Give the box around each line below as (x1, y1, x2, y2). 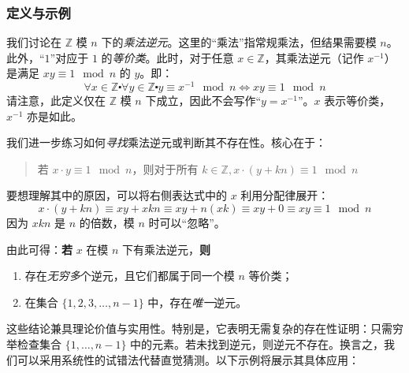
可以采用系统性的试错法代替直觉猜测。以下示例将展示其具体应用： (17, 351, 359, 367)
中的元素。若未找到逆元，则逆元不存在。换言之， (130, 336, 385, 352)
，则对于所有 (132, 160, 199, 177)
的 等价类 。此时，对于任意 (101, 49, 234, 65)
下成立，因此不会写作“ (145, 92, 262, 109)
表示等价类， (324, 92, 391, 109)
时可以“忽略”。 (148, 214, 225, 231)
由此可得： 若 (6, 241, 73, 257)
